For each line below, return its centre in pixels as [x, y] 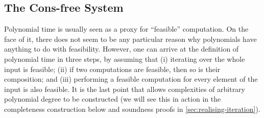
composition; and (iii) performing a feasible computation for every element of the [131, 79]
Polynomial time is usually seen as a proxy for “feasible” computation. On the [126, 29]
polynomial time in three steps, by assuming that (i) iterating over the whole [125, 58]
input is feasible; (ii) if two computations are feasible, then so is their [112, 69]
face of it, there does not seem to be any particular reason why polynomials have [130, 39]
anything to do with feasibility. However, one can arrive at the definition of [122, 49]
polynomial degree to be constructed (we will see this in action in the [113, 99]
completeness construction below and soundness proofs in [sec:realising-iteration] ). [132, 109]
